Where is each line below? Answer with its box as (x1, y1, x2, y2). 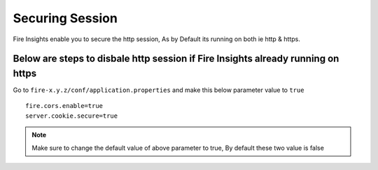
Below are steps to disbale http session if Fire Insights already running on (13, 53, 339, 65)
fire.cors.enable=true (25, 102, 104, 110)
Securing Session (13, 10, 118, 26)
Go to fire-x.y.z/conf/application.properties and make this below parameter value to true (13, 86, 304, 94)
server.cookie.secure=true (25, 111, 118, 120)
